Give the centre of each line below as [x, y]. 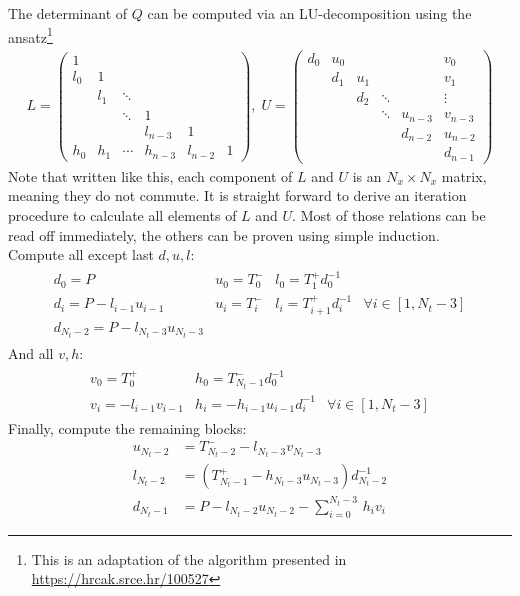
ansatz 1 [30, 35]
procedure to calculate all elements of [122, 215]
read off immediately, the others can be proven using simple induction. [224, 234]
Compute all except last [81, 254]
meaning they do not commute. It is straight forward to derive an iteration [237, 195]
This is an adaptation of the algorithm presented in [189, 558]
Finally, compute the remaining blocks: [127, 427]
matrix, [464, 175]
